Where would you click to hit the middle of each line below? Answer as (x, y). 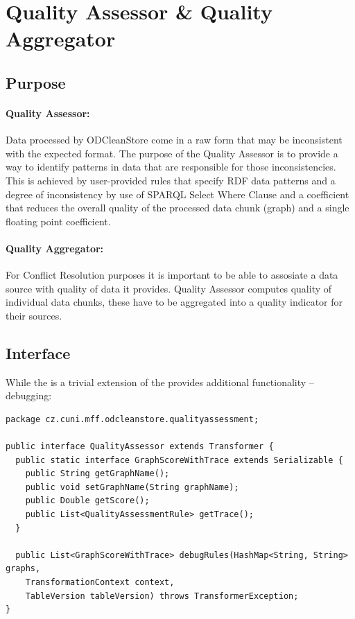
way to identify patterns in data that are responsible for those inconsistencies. (171, 167)
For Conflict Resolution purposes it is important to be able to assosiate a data (172, 275)
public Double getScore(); (87, 501)
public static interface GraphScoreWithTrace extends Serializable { (179, 460)
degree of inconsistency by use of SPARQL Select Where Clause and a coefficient (177, 194)
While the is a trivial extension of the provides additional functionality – (160, 382)
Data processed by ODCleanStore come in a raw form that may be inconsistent (174, 140)
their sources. (34, 315)
